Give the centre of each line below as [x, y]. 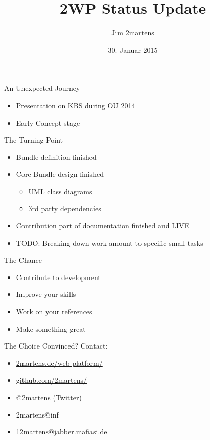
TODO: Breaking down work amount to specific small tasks [110, 242]
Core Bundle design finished [60, 174]
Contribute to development [58, 277]
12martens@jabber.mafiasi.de [62, 432]
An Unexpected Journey [42, 88]
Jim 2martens [133, 32]
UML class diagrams [60, 191]
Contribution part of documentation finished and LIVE [102, 226]
